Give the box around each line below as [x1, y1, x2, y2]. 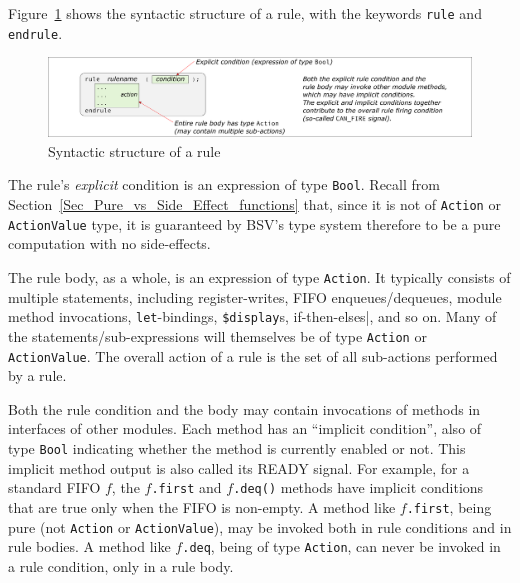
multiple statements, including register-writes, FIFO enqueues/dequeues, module [8, 286, 502, 307]
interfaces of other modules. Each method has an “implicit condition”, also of [8, 418, 482, 439]
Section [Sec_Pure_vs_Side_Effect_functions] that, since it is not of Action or [8, 194, 501, 215]
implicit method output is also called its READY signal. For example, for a [8, 457, 470, 478]
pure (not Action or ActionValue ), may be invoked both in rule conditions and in [8, 516, 512, 537]
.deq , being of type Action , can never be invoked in [182, 536, 501, 557]
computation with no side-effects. [8, 233, 211, 254]
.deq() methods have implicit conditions [233, 477, 484, 498]
